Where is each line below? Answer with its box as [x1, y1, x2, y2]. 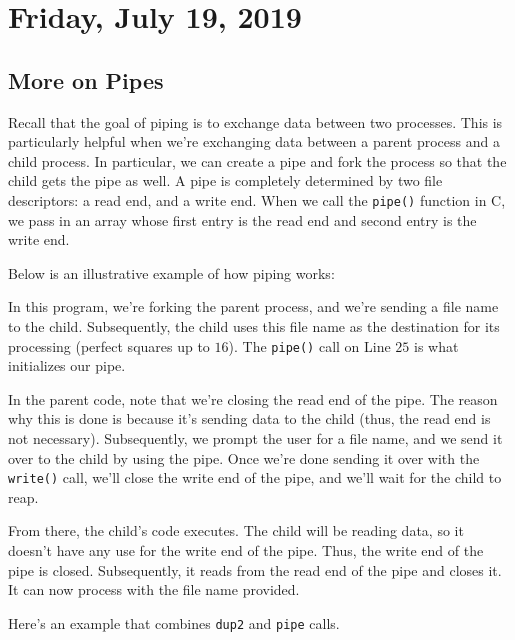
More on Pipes [8, 64, 164, 95]
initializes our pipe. [8, 355, 126, 376]
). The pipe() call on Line [228, 335, 391, 356]
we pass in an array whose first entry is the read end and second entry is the [8, 209, 477, 230]
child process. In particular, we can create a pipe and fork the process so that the [8, 150, 507, 171]
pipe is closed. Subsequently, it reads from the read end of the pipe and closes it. [8, 559, 502, 580]
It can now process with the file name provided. [8, 579, 300, 600]
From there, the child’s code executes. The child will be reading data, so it [8, 520, 464, 541]
